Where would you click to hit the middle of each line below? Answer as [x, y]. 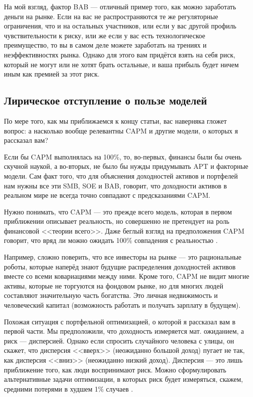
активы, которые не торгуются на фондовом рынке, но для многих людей [114, 285]
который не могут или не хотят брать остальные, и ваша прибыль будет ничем [121, 64]
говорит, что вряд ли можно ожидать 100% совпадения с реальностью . [111, 240]
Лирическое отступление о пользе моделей [105, 100]
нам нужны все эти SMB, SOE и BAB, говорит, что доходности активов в [115, 185]
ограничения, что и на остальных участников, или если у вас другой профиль [120, 26]
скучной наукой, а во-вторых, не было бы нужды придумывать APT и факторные [126, 166]
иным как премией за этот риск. [52, 74]
